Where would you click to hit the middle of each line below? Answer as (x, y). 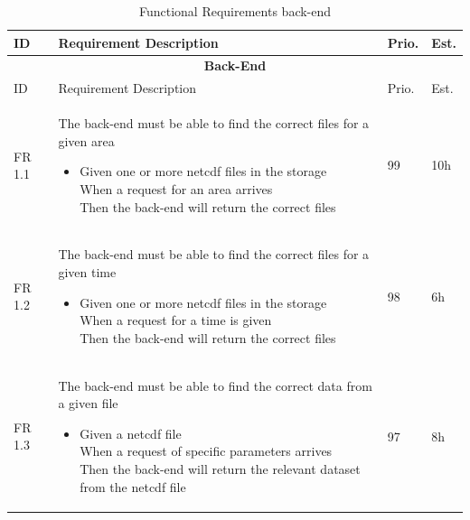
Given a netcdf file (131, 433)
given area (86, 140)
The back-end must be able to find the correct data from (215, 385)
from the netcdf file (133, 486)
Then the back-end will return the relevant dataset (220, 468)
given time (87, 271)
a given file (88, 403)
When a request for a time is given (176, 320)
